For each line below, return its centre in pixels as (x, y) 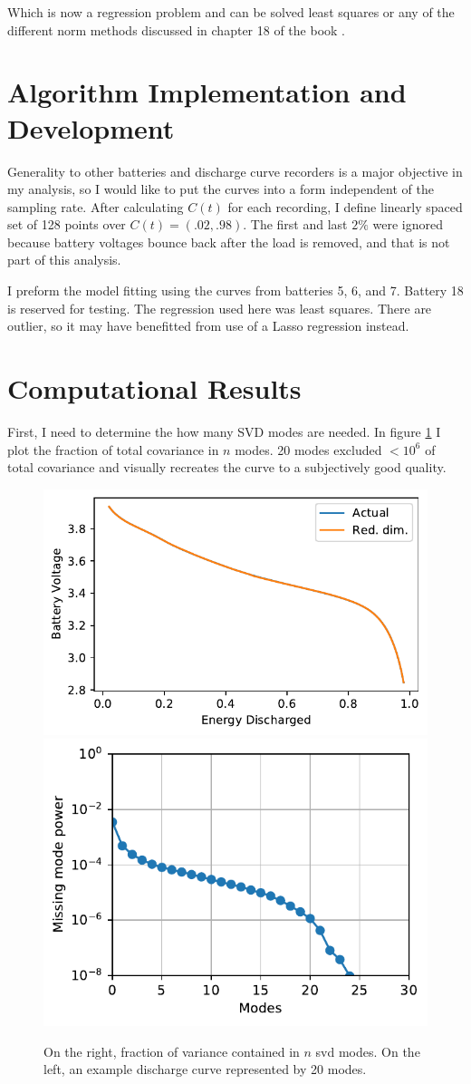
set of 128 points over (67, 224)
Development (91, 127)
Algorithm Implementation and (207, 92)
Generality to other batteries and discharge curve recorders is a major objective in (235, 171)
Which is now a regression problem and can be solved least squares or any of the (231, 12)
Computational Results (154, 388)
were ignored (408, 224)
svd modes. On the (368, 1051)
